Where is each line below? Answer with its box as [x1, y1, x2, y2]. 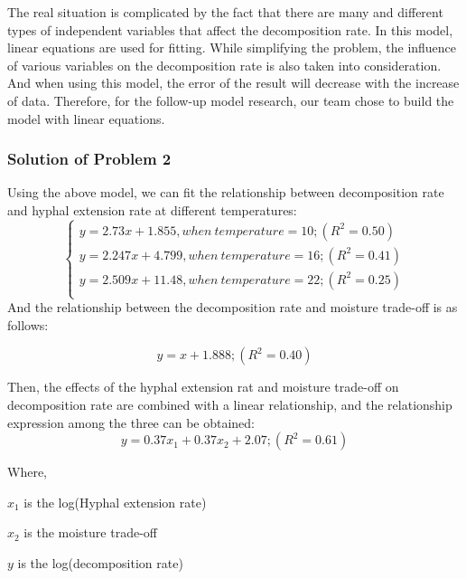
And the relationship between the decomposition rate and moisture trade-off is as [7, 298, 458, 317]
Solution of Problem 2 [7, 147, 172, 170]
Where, [7, 462, 47, 481]
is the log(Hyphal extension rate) [23, 492, 207, 511]
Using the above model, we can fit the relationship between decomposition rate [7, 183, 444, 202]
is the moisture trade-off [23, 523, 157, 542]
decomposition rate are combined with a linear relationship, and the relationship [7, 394, 452, 413]
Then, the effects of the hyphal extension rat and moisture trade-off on [7, 377, 399, 396]
